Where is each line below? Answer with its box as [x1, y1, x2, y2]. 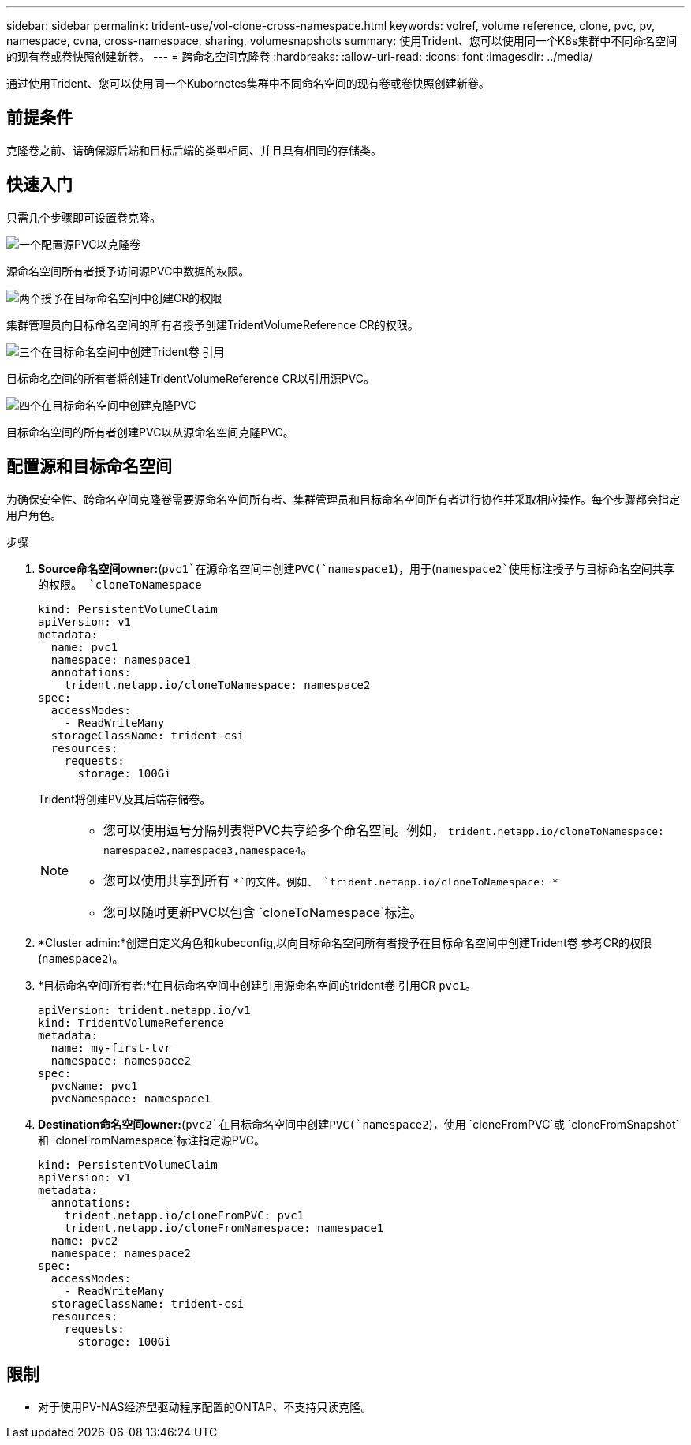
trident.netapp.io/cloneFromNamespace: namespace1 [64, 1221, 384, 1234]
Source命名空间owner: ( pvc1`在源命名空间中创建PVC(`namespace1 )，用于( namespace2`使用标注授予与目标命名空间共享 [38, 561, 674, 575]
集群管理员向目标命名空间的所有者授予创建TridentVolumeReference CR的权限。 [6, 317, 419, 331]
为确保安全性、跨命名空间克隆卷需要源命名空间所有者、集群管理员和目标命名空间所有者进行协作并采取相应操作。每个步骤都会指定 [6, 492, 680, 506]
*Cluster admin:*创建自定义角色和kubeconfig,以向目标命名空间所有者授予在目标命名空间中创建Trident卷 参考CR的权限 [38, 935, 652, 949]
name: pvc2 [50, 1233, 118, 1247]
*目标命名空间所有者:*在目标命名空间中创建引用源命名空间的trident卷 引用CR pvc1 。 [38, 978, 476, 992]
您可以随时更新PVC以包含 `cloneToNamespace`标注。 [103, 904, 423, 920]
